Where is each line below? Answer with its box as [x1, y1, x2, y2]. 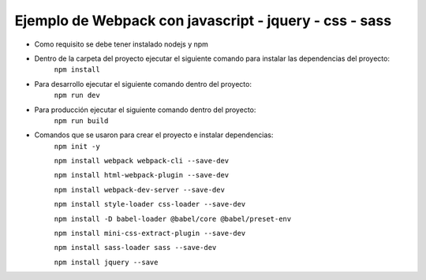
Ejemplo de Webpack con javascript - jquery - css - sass [14, 12, 392, 29]
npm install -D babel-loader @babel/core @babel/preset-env [54, 214, 292, 223]
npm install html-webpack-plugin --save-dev [54, 170, 230, 180]
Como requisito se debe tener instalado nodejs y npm [34, 39, 209, 49]
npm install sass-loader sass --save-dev [54, 243, 217, 252]
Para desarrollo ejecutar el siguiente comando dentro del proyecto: [34, 79, 252, 88]
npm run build [54, 116, 109, 125]
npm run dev [54, 91, 100, 100]
